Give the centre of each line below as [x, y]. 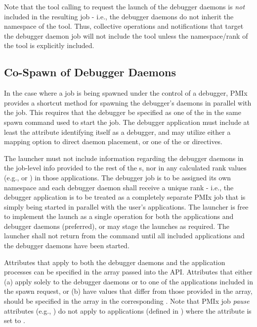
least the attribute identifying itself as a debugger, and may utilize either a [117, 132]
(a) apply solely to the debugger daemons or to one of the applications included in [128, 281]
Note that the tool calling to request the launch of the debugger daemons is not [125, 6]
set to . [15, 320]
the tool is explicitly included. [49, 45]
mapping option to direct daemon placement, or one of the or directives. [113, 141]
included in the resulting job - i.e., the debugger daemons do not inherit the [119, 16]
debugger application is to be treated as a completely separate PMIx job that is [125, 197]
